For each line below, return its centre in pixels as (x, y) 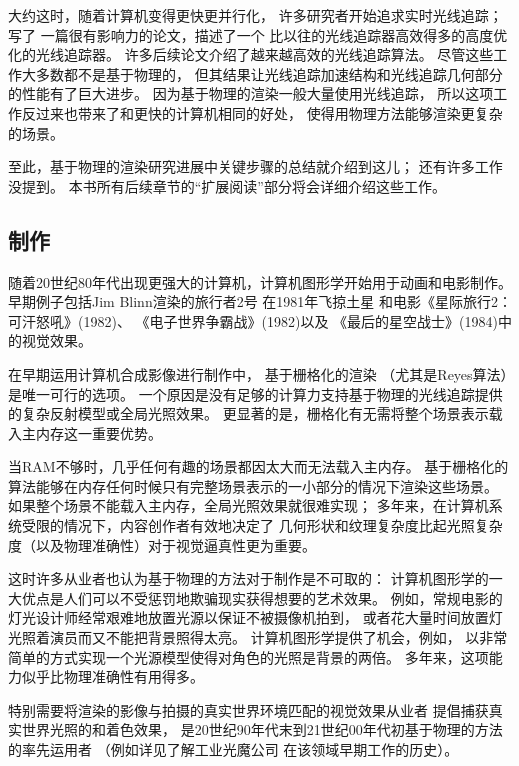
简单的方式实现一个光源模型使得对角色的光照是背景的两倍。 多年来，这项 (248, 656)
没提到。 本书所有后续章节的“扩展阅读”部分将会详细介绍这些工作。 (227, 185)
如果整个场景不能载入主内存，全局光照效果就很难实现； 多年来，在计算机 (248, 505)
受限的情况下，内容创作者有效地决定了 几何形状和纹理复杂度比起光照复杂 (262, 525)
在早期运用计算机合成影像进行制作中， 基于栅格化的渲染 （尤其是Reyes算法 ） (258, 373)
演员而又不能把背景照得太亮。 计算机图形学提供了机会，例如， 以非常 (278, 637)
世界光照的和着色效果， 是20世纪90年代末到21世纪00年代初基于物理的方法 (262, 729)
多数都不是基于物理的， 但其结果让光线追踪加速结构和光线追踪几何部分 (269, 73)
